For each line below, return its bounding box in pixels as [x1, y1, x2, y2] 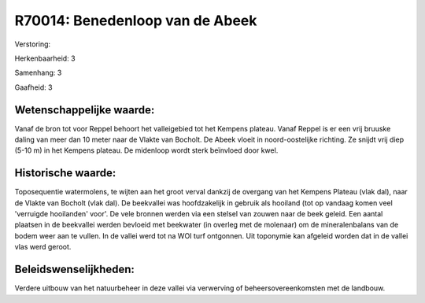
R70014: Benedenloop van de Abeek [14, 12, 257, 29]
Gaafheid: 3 [14, 83, 53, 92]
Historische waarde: [14, 166, 116, 180]
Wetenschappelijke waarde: [14, 103, 155, 116]
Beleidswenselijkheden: [14, 263, 135, 276]
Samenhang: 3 [14, 68, 62, 78]
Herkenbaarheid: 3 [14, 54, 76, 63]
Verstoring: [14, 39, 51, 49]
